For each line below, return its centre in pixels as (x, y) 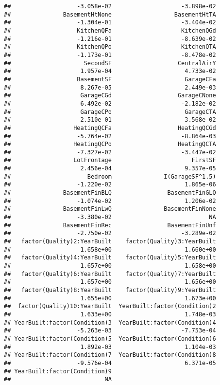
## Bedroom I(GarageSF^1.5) (110, 176)
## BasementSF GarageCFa (110, 79)
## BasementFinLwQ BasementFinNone (110, 209)
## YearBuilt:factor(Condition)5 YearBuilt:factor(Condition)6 (110, 339)
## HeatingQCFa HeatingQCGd (110, 128)
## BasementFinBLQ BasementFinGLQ (110, 193)
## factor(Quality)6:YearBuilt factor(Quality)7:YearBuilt (110, 274)
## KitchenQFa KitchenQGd (110, 30)
